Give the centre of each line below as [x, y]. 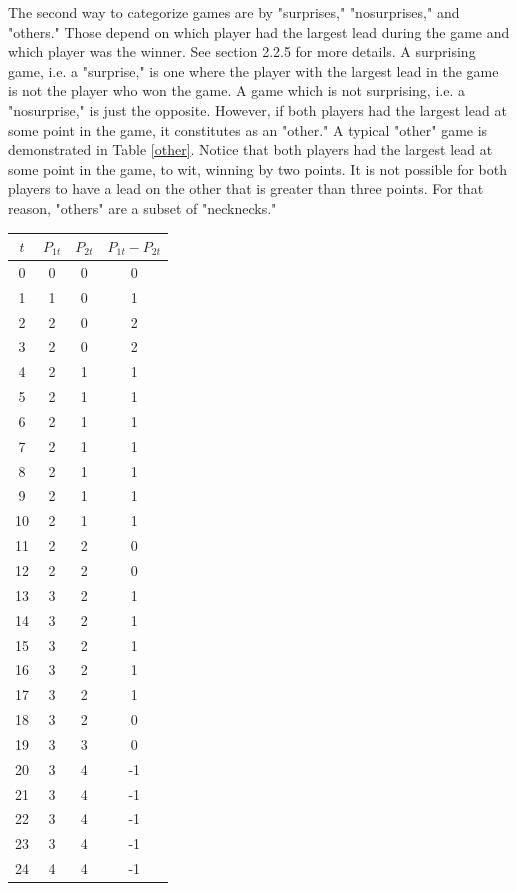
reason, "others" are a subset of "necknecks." [142, 207]
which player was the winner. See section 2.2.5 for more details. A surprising [242, 51]
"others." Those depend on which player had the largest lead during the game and [259, 31]
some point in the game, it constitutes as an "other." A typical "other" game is [248, 129]
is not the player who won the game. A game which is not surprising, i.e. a [236, 90]
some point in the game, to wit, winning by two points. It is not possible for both [257, 168]
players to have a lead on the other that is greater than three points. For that [246, 188]
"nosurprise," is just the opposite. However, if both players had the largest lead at [257, 109]
